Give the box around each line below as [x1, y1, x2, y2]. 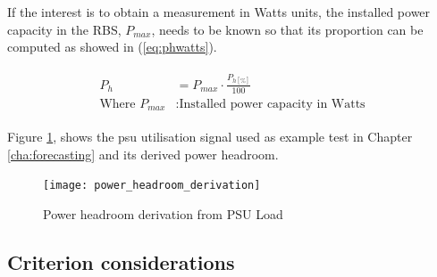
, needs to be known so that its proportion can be [151, 20, 424, 38]
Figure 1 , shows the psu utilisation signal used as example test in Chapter [7, 127, 413, 146]
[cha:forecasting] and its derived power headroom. [7, 144, 279, 163]
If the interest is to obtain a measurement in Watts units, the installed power [7, 3, 431, 20]
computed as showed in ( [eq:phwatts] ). [7, 37, 217, 56]
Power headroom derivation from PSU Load [43, 204, 283, 223]
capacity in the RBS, [7, 20, 122, 38]
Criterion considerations [7, 248, 235, 275]
